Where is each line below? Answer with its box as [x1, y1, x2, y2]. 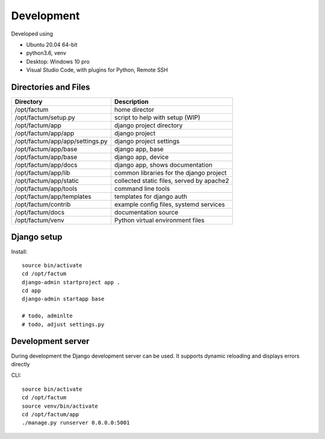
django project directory [114, 121, 183, 129]
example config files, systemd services [114, 201, 225, 209]
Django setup [11, 232, 63, 242]
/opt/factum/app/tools [14, 184, 78, 193]
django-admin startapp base [22, 296, 105, 302]
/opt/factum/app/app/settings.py [14, 137, 108, 146]
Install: [11, 248, 28, 255]
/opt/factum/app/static [14, 176, 79, 185]
